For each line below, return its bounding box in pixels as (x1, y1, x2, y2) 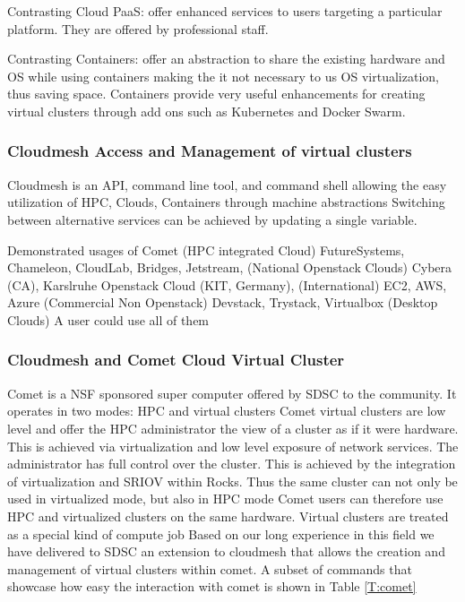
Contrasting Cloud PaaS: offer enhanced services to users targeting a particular (7, 2, 443, 20)
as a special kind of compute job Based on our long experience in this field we (7, 524, 435, 543)
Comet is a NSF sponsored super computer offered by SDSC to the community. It (7, 383, 457, 402)
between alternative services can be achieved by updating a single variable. (7, 210, 418, 228)
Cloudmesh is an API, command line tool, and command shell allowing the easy (7, 175, 447, 193)
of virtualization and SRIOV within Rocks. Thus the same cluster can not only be (7, 471, 458, 490)
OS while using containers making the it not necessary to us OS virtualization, (7, 66, 439, 85)
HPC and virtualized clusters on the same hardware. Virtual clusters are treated (7, 506, 449, 525)
